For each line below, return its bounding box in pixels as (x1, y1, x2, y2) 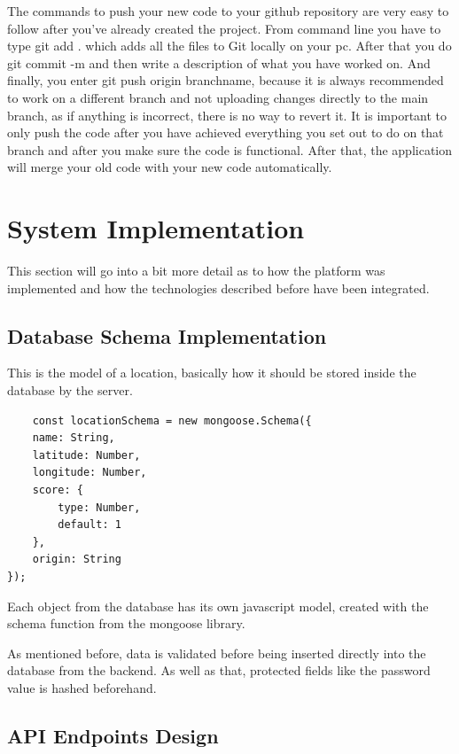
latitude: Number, (32, 448, 141, 462)
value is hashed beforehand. (7, 678, 157, 696)
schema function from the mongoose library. (7, 614, 245, 633)
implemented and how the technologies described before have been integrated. (7, 278, 430, 297)
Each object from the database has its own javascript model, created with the (7, 596, 429, 615)
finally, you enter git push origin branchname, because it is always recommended (7, 71, 444, 89)
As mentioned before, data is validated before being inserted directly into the (7, 643, 426, 662)
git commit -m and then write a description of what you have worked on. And (7, 53, 431, 72)
